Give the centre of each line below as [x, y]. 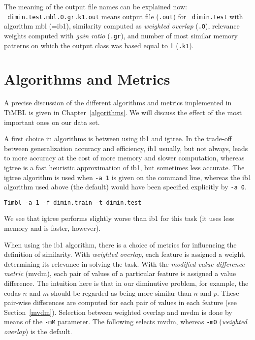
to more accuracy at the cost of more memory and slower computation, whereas [124, 158]
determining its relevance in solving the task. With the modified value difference [124, 263]
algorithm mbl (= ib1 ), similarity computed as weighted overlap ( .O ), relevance [122, 26]
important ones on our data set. [52, 122]
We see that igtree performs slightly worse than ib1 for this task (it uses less [119, 218]
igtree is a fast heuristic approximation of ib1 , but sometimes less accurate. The [124, 167]
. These [228, 293]
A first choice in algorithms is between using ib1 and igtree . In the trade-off [118, 139]
